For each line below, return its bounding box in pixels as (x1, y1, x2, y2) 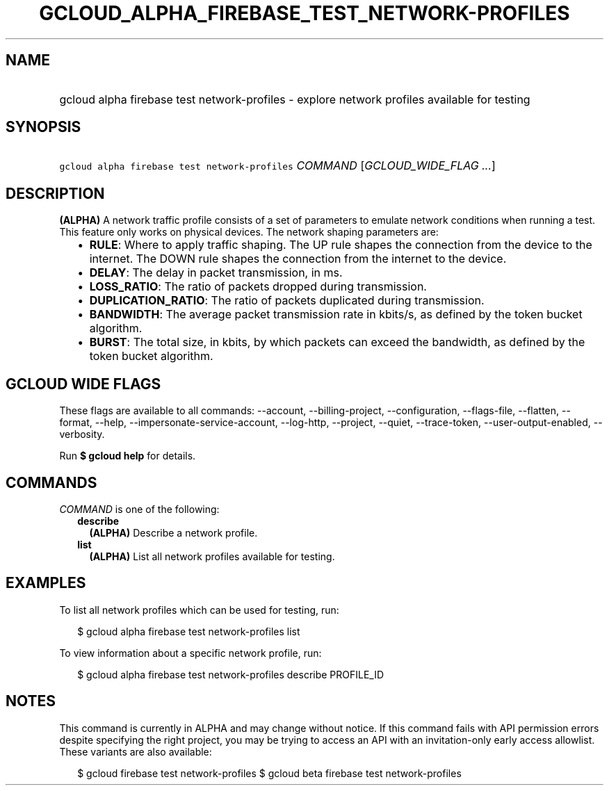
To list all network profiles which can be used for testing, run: (59, 603, 339, 616)
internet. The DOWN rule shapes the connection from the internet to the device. (89, 252, 507, 266)
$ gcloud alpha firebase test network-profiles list (77, 625, 300, 637)
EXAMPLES (6, 574, 86, 592)
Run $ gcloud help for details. (59, 450, 196, 462)
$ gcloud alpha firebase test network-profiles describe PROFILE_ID (77, 668, 384, 680)
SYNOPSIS (6, 118, 81, 136)
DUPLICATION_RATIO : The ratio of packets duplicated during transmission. (89, 293, 485, 308)
